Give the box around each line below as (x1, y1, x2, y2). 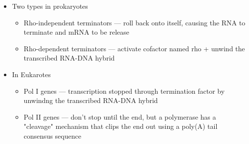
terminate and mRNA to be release (23, 27, 129, 37)
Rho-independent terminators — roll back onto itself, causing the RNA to (23, 17, 246, 27)
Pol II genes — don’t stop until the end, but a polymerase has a (23, 111, 216, 122)
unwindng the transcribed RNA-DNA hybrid (23, 95, 158, 105)
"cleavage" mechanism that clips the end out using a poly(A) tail (23, 121, 218, 131)
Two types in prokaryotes (12, 1, 88, 11)
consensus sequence (23, 130, 81, 141)
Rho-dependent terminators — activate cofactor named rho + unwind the (23, 43, 245, 53)
